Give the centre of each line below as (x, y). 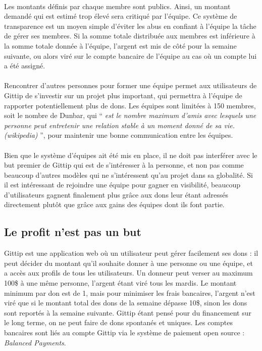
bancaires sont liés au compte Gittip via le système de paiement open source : (124, 333)
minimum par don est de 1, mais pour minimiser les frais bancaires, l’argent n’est (130, 292)
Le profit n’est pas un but (73, 232)
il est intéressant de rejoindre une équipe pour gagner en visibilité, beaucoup (122, 185)
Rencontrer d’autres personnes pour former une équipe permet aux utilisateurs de (130, 85)
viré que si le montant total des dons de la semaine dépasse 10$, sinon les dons (126, 303)
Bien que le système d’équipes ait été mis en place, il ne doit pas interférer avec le (131, 155)
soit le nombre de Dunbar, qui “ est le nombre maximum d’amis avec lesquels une (130, 115)
